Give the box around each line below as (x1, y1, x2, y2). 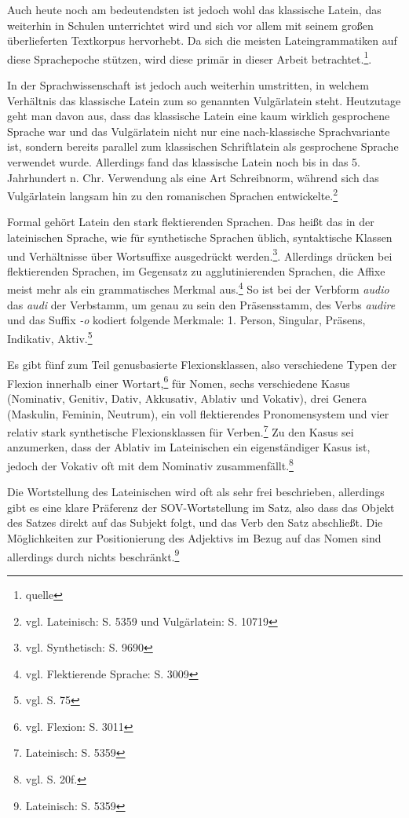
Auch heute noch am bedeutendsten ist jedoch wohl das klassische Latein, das (7, 2, 382, 17)
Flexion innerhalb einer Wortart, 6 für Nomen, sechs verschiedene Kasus (7, 372, 350, 391)
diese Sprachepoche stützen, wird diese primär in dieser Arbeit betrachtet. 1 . (7, 48, 372, 67)
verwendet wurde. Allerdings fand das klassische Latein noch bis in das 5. (7, 154, 361, 170)
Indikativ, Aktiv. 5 (7, 327, 93, 346)
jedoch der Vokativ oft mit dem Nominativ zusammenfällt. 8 (7, 455, 294, 473)
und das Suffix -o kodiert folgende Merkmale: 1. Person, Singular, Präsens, (7, 312, 366, 328)
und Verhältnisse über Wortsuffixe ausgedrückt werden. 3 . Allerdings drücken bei (7, 245, 393, 264)
